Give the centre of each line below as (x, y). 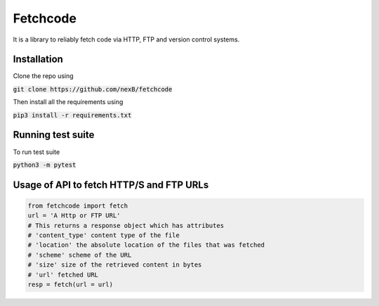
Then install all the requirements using (68, 102)
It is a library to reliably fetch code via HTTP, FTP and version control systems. (126, 39)
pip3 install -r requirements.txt (72, 115)
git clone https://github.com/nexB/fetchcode (93, 89)
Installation (38, 59)
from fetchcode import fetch (78, 205)
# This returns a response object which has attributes (126, 225)
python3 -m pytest (45, 165)
